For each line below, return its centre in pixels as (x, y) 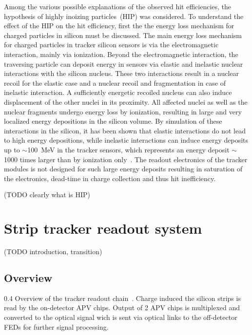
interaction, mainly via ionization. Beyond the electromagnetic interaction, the (121, 54)
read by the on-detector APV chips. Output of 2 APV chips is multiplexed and (122, 307)
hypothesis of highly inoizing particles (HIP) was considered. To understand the (124, 16)
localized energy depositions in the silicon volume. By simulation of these (113, 121)
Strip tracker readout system (103, 228)
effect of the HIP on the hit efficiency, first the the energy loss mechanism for (119, 26)
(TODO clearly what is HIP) (47, 195)
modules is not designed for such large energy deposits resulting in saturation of (123, 169)
